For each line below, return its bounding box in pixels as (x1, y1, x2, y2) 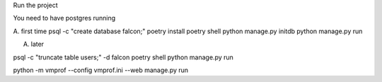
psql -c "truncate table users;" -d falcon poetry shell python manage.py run (13, 53, 233, 61)
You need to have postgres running (13, 14, 116, 23)
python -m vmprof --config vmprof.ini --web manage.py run (13, 66, 189, 74)
